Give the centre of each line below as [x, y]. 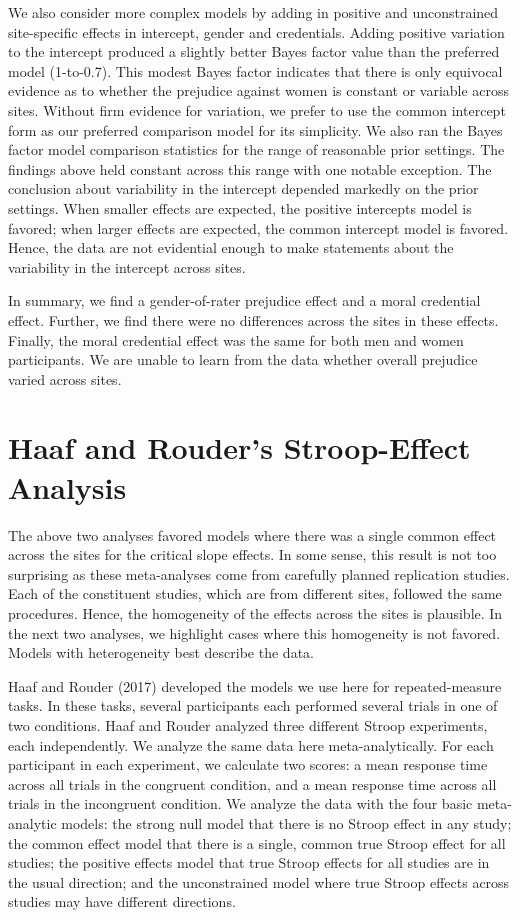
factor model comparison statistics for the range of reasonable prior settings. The [256, 149]
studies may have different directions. [122, 901]
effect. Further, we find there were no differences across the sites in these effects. [253, 319]
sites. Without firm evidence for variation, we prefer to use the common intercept [257, 109]
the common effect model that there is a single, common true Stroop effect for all [257, 842]
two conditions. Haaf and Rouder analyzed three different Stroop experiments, [248, 724]
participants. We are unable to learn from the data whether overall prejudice [243, 359]
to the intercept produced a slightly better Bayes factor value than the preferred [254, 51]
